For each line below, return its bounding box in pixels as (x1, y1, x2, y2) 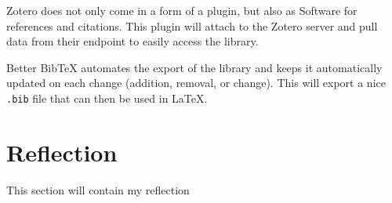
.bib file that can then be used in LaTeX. (6, 89, 208, 106)
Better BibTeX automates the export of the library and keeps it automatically (6, 59, 383, 75)
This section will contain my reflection (6, 181, 190, 198)
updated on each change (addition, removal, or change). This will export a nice (6, 74, 386, 91)
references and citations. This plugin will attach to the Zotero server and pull (6, 17, 378, 34)
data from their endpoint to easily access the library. (6, 33, 259, 49)
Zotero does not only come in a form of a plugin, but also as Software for (6, 2, 358, 18)
